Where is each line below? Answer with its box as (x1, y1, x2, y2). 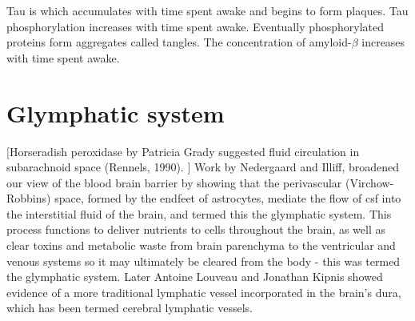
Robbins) (6, 190, 51, 207)
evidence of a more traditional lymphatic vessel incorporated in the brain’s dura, (6, 283, 401, 300)
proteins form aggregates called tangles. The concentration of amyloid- (6, 34, 352, 50)
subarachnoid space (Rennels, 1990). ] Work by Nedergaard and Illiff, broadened (6, 158, 400, 175)
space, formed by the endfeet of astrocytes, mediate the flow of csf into (54, 190, 401, 207)
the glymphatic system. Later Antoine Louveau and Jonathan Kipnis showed (6, 268, 383, 285)
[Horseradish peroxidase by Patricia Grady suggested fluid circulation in (6, 142, 360, 159)
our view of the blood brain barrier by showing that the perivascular (6, 174, 342, 191)
